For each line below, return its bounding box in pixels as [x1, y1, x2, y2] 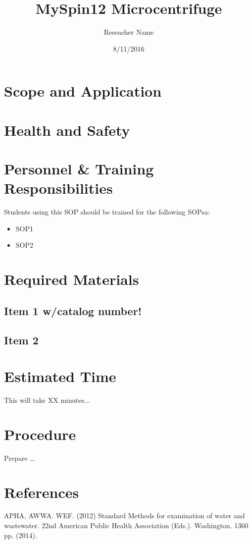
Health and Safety [4, 119, 130, 140]
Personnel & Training [4, 159, 154, 179]
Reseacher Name [103, 27, 154, 37]
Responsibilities [4, 178, 113, 198]
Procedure [4, 424, 76, 444]
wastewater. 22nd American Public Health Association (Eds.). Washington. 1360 [4, 520, 249, 531]
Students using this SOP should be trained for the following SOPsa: [4, 207, 210, 217]
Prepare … [4, 452, 35, 463]
